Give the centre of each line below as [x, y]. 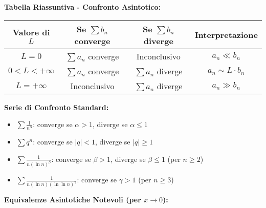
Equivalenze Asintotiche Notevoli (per [73, 200]
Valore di [31, 32]
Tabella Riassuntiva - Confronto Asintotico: [82, 7]
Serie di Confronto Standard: [57, 107]
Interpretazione [226, 35]
